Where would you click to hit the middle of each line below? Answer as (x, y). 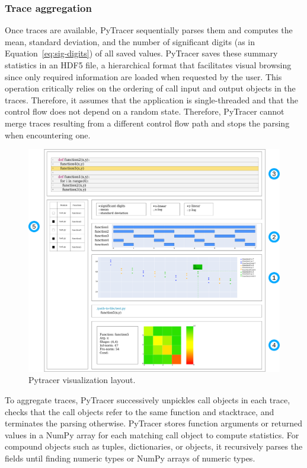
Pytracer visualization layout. (82, 380)
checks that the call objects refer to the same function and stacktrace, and (140, 411)
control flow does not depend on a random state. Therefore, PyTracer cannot (145, 111)
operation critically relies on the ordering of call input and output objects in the (150, 88)
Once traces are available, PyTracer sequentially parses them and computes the (149, 30)
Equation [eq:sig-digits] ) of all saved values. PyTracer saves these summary (141, 53)
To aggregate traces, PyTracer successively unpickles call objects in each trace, (148, 400)
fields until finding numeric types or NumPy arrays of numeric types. (130, 458)
